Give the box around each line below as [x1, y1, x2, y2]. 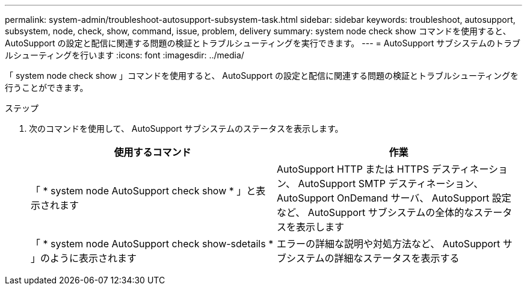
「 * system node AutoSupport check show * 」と [31, 185, 256, 197]
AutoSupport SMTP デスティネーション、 [298, 177, 484, 190]
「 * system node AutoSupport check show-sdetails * [31, 238, 274, 250]
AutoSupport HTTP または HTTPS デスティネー [277, 163, 489, 175]
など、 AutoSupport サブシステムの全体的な [277, 206, 474, 218]
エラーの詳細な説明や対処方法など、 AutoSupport [277, 238, 501, 250]
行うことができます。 [5, 82, 88, 93]
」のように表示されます [31, 252, 137, 264]
